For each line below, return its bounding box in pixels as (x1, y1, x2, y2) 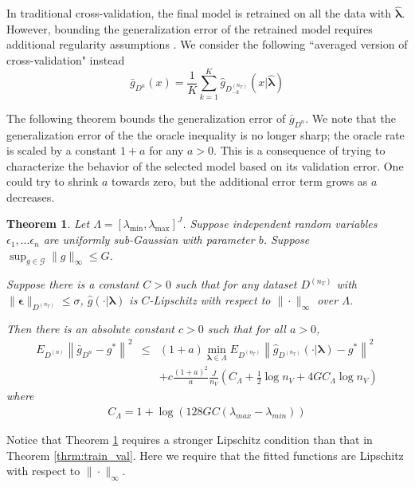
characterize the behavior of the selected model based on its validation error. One (6, 157, 404, 174)
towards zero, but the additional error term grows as (112, 173, 368, 190)
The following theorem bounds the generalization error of (6, 109, 286, 126)
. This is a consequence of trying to (213, 142, 386, 159)
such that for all (207, 320, 286, 336)
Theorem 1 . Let (6, 215, 90, 232)
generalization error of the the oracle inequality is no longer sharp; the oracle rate (6, 126, 405, 143)
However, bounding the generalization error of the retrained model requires (6, 20, 373, 37)
